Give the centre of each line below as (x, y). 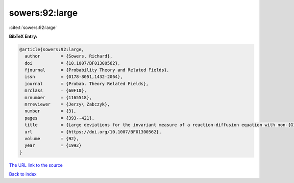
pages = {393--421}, (60, 118)
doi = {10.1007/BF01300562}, (73, 63)
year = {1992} (53, 145)
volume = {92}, (52, 139)
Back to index (23, 174)
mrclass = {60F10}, (56, 91)
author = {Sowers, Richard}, (69, 56)
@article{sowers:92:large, (52, 49)
